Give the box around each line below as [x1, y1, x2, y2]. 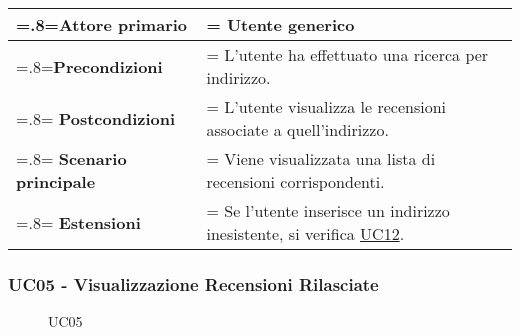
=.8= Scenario [16, 147, 127, 170]
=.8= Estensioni [16, 210, 141, 234]
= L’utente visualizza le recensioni [206, 95, 446, 118]
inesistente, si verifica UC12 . [206, 222, 405, 245]
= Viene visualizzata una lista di [206, 147, 436, 170]
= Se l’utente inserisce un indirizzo [206, 199, 450, 222]
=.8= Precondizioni [16, 54, 163, 78]
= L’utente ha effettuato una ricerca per [206, 43, 489, 66]
